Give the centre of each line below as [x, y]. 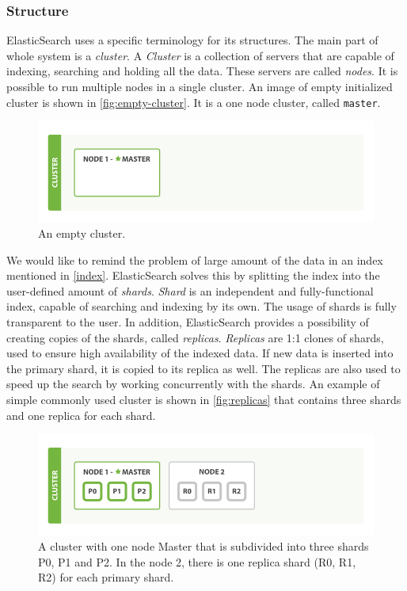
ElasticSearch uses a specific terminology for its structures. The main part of [192, 40]
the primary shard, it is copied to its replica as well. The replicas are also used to [203, 368]
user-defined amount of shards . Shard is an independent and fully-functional [190, 290]
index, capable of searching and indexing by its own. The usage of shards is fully [202, 306]
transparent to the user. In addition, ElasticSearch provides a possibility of [188, 322]
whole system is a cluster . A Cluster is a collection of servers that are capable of [200, 55]
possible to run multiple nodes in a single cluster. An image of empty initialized [200, 86]
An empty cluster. [82, 233]
